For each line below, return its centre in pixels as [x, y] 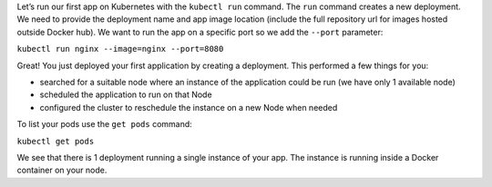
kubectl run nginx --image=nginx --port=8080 [120, 49]
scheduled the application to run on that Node [126, 94]
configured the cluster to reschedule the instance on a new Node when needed [189, 107]
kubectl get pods [56, 141]
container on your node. [62, 170]
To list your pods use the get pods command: [105, 124]
